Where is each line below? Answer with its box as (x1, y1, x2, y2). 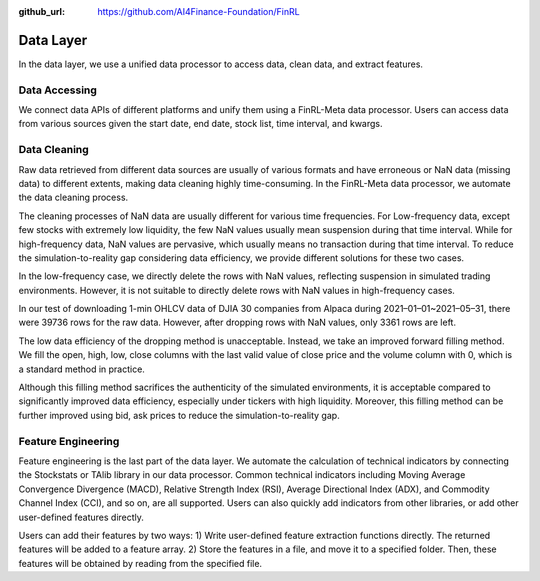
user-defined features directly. (18, 511, 145, 523)
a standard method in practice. (18, 363, 145, 375)
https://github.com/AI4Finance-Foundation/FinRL (97, 6, 300, 17)
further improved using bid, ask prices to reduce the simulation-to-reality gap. (18, 409, 340, 421)
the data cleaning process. (18, 191, 129, 204)
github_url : (18, 6, 65, 17)
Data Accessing (18, 83, 97, 97)
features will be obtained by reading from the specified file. (18, 557, 263, 569)
